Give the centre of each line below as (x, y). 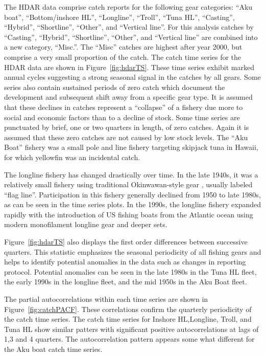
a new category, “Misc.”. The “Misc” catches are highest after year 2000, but (123, 47)
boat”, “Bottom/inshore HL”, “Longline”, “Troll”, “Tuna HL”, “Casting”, (119, 17)
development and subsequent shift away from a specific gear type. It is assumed (128, 97)
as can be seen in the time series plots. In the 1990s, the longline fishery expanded (133, 204)
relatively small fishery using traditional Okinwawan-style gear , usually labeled (128, 184)
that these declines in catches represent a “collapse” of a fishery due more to (124, 107)
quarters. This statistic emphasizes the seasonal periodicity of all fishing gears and (133, 251)
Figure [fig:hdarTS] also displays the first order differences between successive (126, 242)
